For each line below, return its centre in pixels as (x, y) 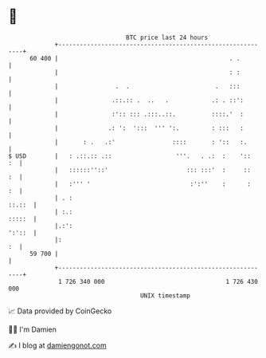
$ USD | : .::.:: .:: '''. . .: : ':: (129, 156)
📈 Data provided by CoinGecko (60, 311)
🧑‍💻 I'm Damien (33, 329)
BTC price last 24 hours (167, 37)
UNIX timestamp (165, 295)
